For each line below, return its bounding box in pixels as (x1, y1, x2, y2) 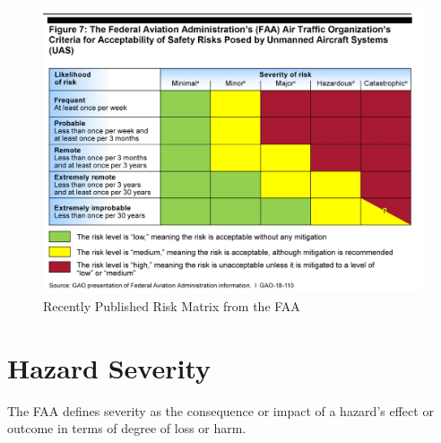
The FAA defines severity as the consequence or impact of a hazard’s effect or (7, 401, 434, 420)
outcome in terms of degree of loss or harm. (7, 419, 246, 438)
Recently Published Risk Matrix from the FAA (43, 296, 300, 315)
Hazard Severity (7, 349, 212, 386)
